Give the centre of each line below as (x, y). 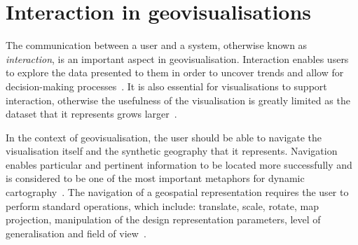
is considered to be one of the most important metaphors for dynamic (155, 178)
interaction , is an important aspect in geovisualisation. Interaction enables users (177, 58)
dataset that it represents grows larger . (91, 114)
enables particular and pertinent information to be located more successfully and (179, 164)
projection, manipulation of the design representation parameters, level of (163, 219)
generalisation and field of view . (76, 233)
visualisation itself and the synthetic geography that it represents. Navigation (172, 151)
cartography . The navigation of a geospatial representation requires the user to (177, 192)
